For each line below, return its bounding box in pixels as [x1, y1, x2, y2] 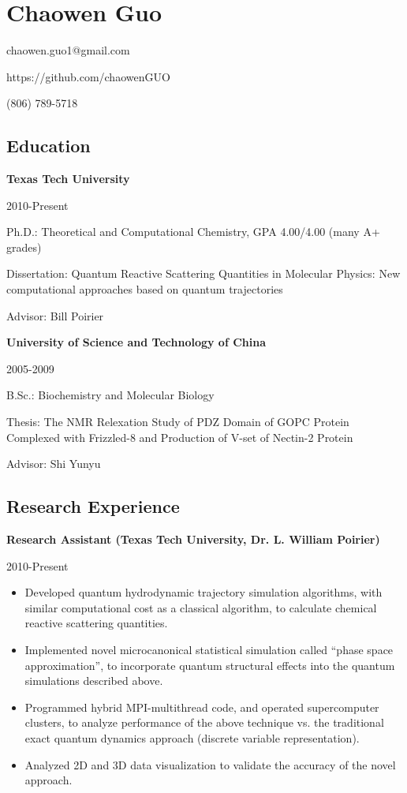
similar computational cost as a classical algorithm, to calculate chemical [24, 599, 377, 615]
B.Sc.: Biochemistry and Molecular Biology [6, 387, 215, 403]
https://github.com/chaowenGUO [6, 68, 170, 84]
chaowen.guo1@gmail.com [6, 42, 130, 58]
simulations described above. [24, 672, 163, 689]
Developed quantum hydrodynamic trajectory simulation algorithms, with [24, 584, 383, 600]
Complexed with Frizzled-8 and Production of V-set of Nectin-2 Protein [6, 428, 353, 445]
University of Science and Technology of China [6, 334, 266, 350]
